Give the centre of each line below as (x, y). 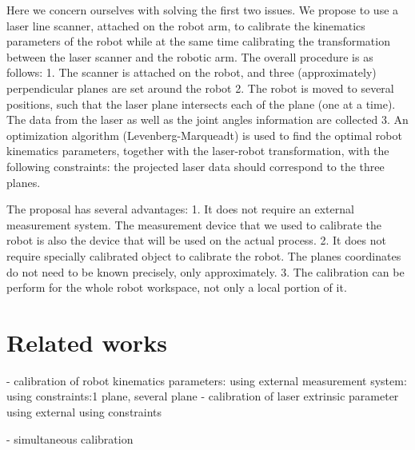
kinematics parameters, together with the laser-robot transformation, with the (198, 151)
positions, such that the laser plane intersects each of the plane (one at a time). (201, 104)
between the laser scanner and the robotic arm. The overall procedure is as (190, 56)
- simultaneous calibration (70, 438)
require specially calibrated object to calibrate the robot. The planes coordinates (204, 255)
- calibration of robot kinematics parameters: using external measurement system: (207, 380)
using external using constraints (84, 412)
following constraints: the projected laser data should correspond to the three (196, 166)
